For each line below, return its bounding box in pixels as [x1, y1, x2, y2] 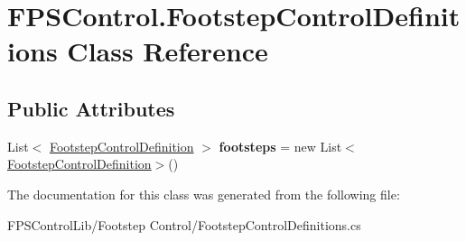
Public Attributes [7, 94, 175, 122]
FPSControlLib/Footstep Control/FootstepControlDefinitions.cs [7, 215, 361, 234]
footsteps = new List [219, 136, 342, 155]
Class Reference [67, 32, 268, 70]
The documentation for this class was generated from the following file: [7, 184, 400, 203]
